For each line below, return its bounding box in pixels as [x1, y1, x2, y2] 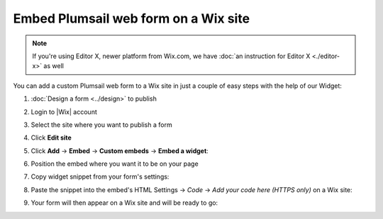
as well [43, 62, 64, 70]
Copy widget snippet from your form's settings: [30, 172, 170, 181]
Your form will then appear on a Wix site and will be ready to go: [30, 198, 218, 207]
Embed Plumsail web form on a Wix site [13, 11, 250, 26]
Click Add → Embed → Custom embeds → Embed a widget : [30, 146, 209, 155]
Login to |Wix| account [30, 107, 97, 116]
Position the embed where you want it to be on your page [30, 159, 199, 168]
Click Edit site [30, 133, 72, 142]
